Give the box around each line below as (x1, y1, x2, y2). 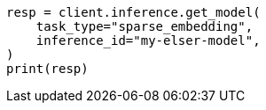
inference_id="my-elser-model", (35, 33, 261, 48)
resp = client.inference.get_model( (6, 5, 261, 19)
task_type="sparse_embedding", (35, 19, 254, 33)
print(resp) (6, 62, 89, 76)
